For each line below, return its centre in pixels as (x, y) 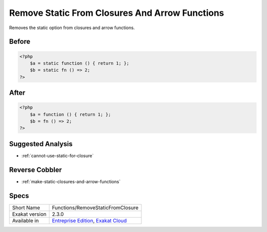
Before (20, 42)
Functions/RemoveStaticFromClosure (95, 207)
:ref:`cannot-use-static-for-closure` (58, 155)
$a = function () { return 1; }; (70, 114)
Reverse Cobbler (35, 170)
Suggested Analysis (41, 144)
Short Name (26, 207)
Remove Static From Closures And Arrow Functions (117, 13)
